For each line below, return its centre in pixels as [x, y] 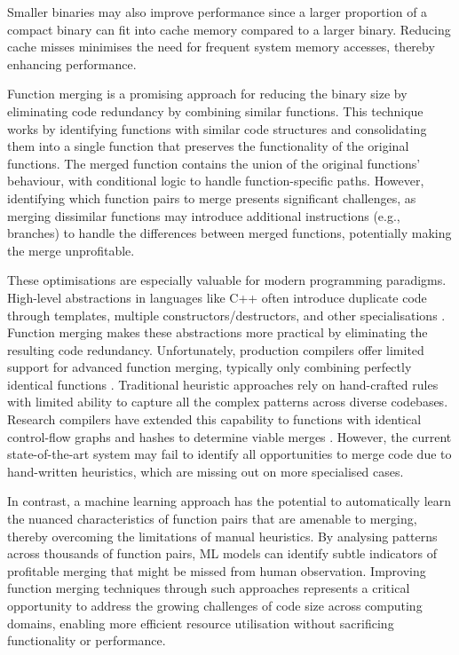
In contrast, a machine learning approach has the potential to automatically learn [229, 501]
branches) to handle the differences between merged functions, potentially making [229, 233]
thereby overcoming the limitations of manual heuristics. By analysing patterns [222, 536]
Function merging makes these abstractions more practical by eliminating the [218, 332]
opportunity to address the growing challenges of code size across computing [215, 605]
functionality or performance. [87, 640]
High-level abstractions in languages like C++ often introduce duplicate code [217, 297]
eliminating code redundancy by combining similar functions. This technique [215, 110]
